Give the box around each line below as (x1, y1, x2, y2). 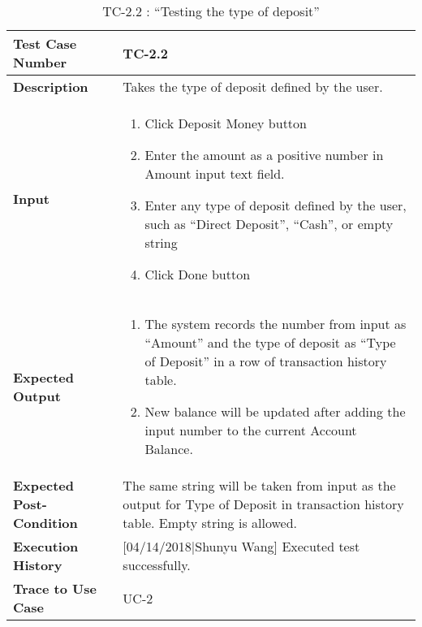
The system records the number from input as (144, 314, 407, 333)
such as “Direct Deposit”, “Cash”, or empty (144, 214, 394, 233)
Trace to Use (13, 579, 97, 598)
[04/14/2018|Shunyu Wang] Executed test (123, 537, 360, 556)
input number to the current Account (144, 421, 357, 439)
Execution (13, 537, 79, 556)
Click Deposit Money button (144, 114, 307, 132)
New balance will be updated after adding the (144, 402, 406, 421)
